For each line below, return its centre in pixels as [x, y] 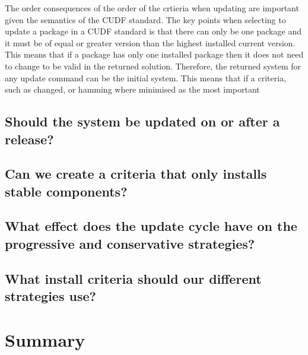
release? [29, 139]
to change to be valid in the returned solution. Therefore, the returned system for [153, 66]
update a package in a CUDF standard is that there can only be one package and [153, 31]
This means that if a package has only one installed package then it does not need [154, 54]
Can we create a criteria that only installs [136, 174]
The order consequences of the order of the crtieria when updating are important [152, 8]
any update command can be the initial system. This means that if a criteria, [146, 77]
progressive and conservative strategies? [130, 243]
